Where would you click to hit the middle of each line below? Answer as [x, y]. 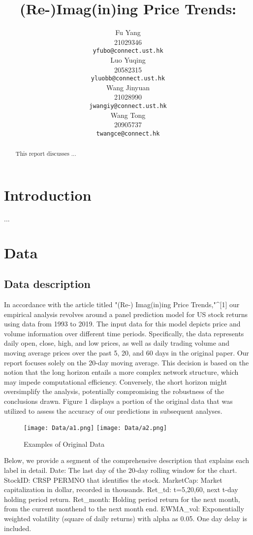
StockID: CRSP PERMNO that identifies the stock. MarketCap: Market [113, 480]
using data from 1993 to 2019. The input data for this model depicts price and [122, 324]
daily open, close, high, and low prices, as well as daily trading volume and [117, 343]
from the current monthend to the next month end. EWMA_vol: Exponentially [124, 509]
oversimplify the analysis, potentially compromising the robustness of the [114, 391]
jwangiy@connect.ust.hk [128, 106]
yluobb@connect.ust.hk [128, 79]
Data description [47, 284]
